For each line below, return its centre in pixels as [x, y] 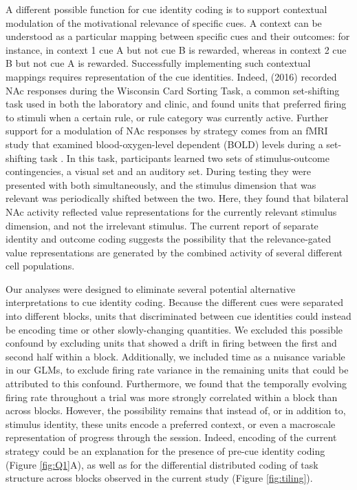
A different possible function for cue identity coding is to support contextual [166, 9]
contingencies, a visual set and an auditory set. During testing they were [159, 171]
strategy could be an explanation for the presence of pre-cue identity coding [165, 451]
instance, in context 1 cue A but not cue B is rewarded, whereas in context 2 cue [176, 49]
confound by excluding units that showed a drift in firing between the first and [171, 343]
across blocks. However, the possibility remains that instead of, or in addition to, [176, 410]
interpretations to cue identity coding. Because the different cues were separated [175, 302]
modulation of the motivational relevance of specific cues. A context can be [164, 22]
